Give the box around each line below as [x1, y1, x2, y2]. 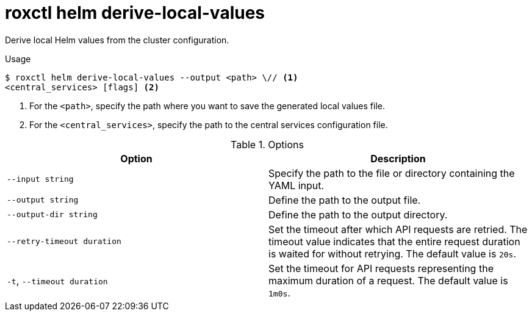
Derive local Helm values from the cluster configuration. [5, 34, 229, 45]
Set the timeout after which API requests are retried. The [268, 223, 528, 235]
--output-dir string [7, 210, 98, 220]
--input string [7, 174, 74, 184]
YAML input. [268, 179, 325, 192]
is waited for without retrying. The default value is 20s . [268, 247, 517, 260]
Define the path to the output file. [268, 193, 421, 206]
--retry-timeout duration [7, 237, 121, 246]
